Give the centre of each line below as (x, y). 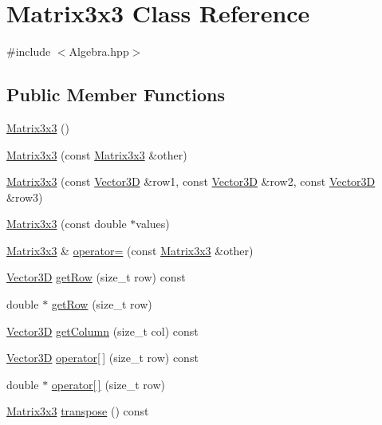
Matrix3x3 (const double (67, 224)
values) (153, 224)
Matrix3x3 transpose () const (78, 411)
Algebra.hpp (99, 51)
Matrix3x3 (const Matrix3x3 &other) (97, 154)
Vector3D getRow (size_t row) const (96, 277)
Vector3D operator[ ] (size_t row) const (102, 358)
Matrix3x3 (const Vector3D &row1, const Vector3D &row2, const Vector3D (191, 181)
